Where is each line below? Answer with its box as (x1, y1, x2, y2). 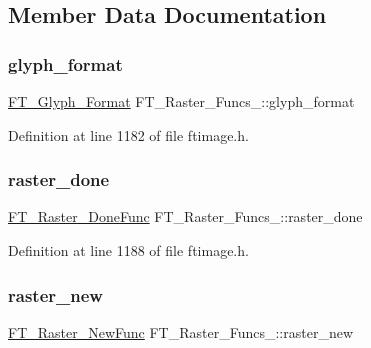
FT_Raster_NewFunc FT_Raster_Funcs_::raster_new (8, 321, 354, 342)
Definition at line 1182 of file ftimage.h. (8, 124, 249, 145)
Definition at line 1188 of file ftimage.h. (8, 240, 249, 260)
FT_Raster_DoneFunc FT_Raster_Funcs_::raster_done (8, 206, 363, 227)
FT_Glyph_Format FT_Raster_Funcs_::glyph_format (8, 91, 355, 111)
